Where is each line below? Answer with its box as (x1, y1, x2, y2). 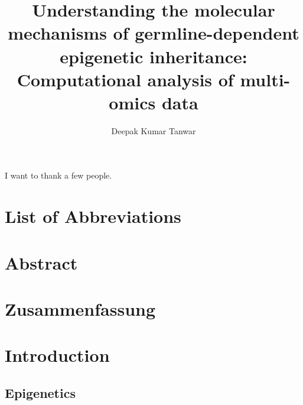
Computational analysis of (17, 67, 234, 91)
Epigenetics (5, 383, 76, 401)
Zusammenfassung (5, 297, 156, 320)
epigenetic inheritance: (60, 44, 247, 68)
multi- (240, 67, 291, 91)
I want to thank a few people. (5, 169, 112, 182)
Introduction (5, 343, 110, 367)
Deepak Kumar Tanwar (111, 124, 196, 137)
